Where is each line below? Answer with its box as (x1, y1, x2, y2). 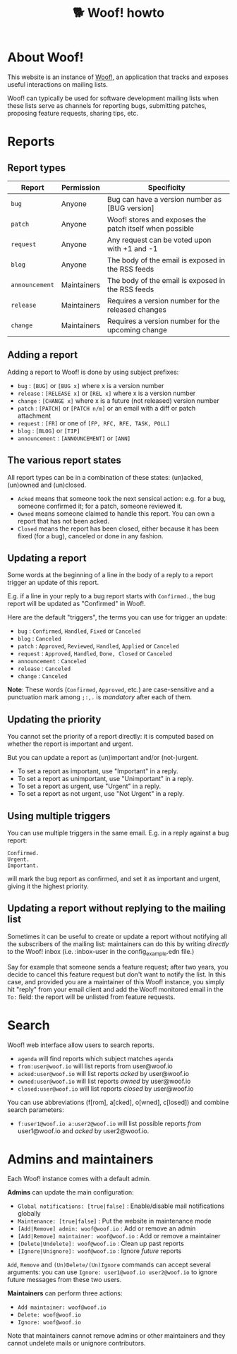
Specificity (147, 182, 186, 192)
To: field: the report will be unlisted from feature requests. (7, 992, 176, 1001)
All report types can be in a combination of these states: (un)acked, (7, 473, 203, 481)
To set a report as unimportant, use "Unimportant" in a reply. (17, 775, 194, 783)
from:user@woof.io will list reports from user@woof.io (17, 1062, 173, 1070)
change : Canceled (17, 672, 68, 680)
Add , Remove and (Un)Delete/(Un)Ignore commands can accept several (7, 1260, 212, 1269)
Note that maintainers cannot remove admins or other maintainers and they (7, 1331, 226, 1340)
